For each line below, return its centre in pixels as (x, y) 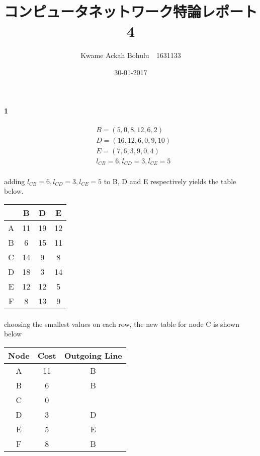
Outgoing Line (93, 355)
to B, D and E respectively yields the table (170, 181)
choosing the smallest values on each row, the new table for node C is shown (122, 324)
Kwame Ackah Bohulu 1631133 (131, 55)
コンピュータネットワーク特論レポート (131, 11)
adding (15, 181)
